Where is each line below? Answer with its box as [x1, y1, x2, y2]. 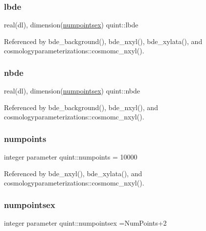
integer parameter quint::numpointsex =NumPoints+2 [4, 218, 167, 228]
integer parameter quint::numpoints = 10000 [4, 152, 137, 162]
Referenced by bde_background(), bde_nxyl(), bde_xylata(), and [4, 36, 203, 46]
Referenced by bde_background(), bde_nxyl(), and [4, 102, 158, 112]
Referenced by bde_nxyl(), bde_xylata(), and [4, 168, 142, 178]
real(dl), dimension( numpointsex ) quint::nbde [4, 86, 140, 96]
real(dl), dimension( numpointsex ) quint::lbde [4, 20, 138, 30]
